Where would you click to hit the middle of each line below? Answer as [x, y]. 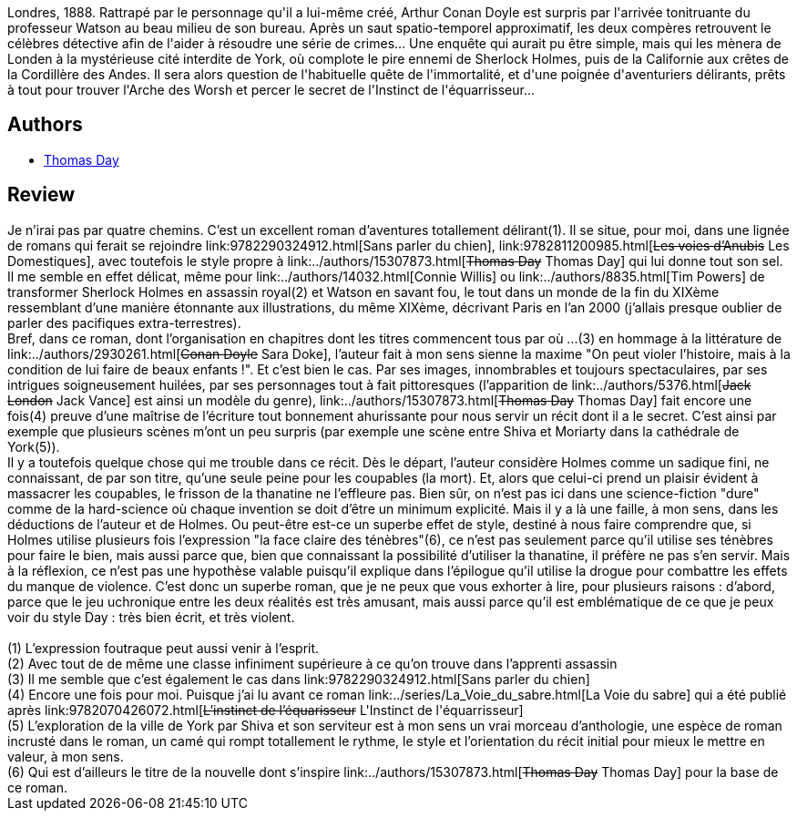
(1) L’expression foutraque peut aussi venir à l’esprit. [163, 648]
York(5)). [34, 446]
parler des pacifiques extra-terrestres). [124, 322]
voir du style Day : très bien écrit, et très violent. [151, 617]
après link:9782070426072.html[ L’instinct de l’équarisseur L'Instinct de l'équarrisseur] [266, 710]
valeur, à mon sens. [66, 756]
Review [41, 195]
